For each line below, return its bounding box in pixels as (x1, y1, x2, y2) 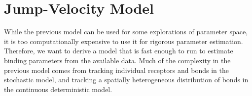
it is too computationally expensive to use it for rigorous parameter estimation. (4, 36, 243, 46)
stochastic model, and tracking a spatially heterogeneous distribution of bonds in (4, 74, 249, 85)
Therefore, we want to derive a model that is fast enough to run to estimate (4, 46, 233, 56)
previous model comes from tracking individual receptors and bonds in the (4, 65, 229, 75)
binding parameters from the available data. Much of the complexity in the (4, 55, 231, 65)
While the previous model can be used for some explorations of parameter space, (4, 26, 248, 37)
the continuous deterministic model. (4, 84, 112, 94)
